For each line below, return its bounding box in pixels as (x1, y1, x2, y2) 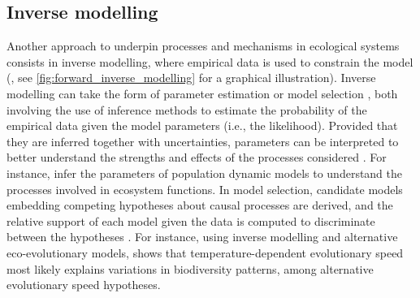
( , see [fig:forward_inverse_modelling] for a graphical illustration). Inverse (6, 69, 376, 86)
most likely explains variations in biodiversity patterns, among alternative (6, 260, 374, 277)
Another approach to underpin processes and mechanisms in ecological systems (6, 37, 400, 54)
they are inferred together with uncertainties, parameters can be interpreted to (6, 132, 399, 149)
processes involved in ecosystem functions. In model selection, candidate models (6, 180, 403, 197)
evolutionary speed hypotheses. (6, 276, 161, 293)
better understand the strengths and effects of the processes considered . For (6, 149, 387, 166)
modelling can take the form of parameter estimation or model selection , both (6, 84, 398, 101)
